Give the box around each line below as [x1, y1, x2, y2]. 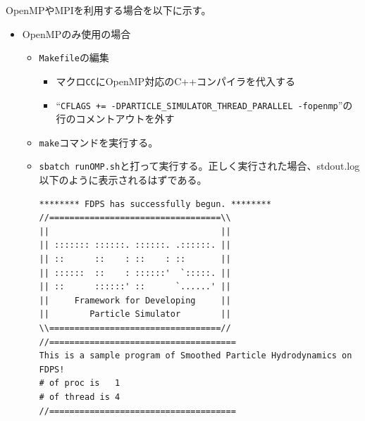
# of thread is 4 [39, 391, 120, 402]
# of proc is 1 [39, 378, 120, 389]
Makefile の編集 [39, 50, 109, 65]
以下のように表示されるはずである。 [39, 172, 207, 187]
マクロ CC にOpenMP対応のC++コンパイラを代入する [56, 73, 296, 88]
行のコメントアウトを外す [56, 111, 175, 126]
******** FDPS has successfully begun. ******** [39, 199, 271, 209]
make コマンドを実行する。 [39, 134, 159, 149]
